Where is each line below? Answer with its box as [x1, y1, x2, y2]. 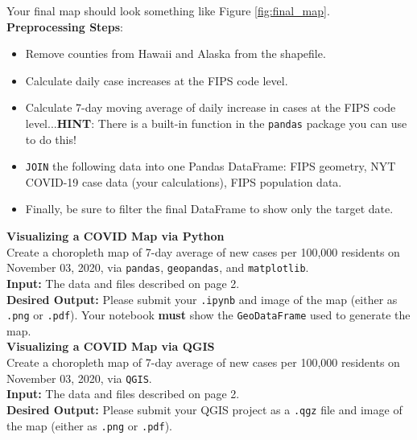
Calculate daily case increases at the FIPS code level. [25, 72, 288, 88]
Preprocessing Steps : [6, 18, 123, 35]
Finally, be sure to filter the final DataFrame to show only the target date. [25, 200, 394, 217]
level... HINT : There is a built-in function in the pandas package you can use [25, 114, 407, 131]
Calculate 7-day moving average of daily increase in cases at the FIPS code [25, 99, 396, 116]
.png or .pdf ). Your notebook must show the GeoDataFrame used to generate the [6, 306, 411, 323]
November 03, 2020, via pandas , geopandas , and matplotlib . [6, 259, 309, 276]
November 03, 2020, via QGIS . [6, 369, 152, 386]
